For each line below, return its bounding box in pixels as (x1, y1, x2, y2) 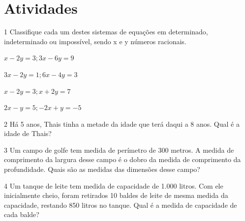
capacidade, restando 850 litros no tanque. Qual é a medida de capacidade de (4, 199, 237, 210)
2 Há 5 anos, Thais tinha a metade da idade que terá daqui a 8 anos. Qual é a (4, 118, 240, 129)
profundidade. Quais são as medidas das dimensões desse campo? (4, 164, 200, 174)
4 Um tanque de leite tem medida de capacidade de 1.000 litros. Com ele (4, 180, 223, 191)
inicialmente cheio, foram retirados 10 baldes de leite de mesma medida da (4, 190, 228, 200)
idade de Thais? (4, 128, 52, 138)
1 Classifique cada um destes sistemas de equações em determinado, (4, 27, 208, 37)
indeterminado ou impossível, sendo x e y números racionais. (4, 36, 186, 46)
